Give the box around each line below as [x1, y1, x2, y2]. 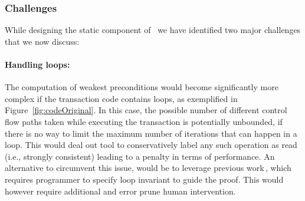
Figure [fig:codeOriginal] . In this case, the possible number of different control [5, 104, 287, 116]
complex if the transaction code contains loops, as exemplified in [5, 92, 238, 104]
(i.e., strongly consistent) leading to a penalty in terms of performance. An [5, 150, 275, 162]
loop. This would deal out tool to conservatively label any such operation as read [5, 139, 297, 151]
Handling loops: [5, 58, 70, 70]
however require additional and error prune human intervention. [5, 184, 236, 197]
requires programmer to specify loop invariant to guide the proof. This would [5, 173, 284, 185]
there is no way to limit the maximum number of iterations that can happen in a [5, 127, 297, 139]
